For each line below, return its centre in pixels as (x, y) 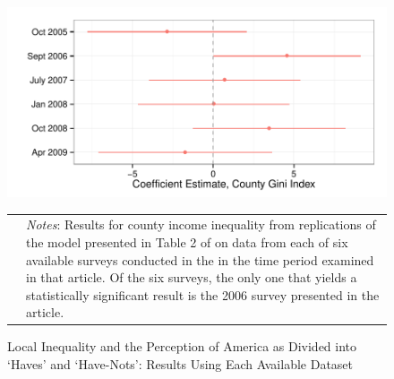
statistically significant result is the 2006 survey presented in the (203, 294)
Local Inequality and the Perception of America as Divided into (182, 346)
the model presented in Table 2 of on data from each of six (187, 241)
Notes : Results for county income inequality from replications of (201, 224)
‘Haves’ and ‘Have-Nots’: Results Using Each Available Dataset (180, 364)
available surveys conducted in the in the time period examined (200, 259)
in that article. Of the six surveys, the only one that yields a (192, 277)
